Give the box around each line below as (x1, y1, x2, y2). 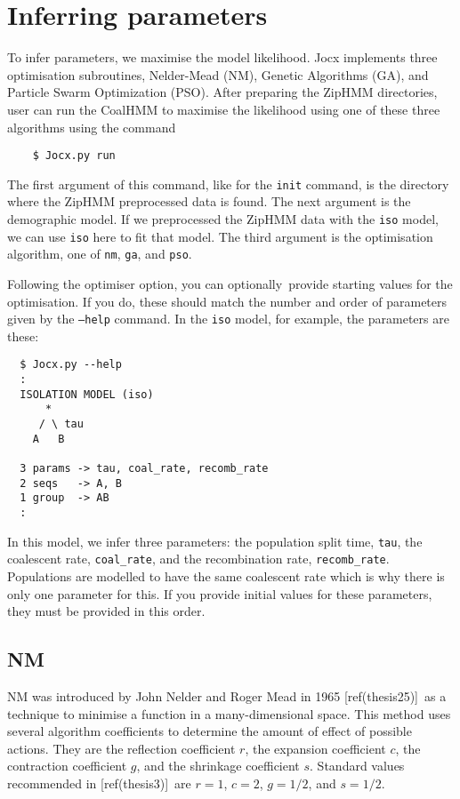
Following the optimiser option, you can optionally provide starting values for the (7, 274, 453, 292)
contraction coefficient (7, 756, 127, 775)
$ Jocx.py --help (20, 358, 122, 372)
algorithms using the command (7, 117, 176, 136)
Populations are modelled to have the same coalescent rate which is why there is (7, 566, 445, 585)
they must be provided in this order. (7, 602, 206, 620)
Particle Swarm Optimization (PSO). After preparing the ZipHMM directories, (7, 83, 438, 101)
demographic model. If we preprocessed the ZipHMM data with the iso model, (7, 210, 439, 228)
